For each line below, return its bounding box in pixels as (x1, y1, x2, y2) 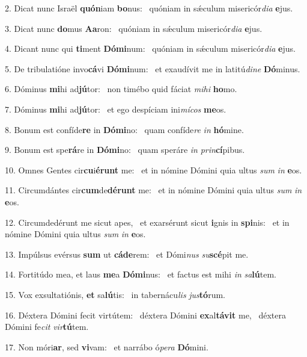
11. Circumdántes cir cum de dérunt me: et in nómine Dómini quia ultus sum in (5, 184, 302, 196)
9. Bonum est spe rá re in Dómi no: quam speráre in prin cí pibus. (5, 143, 245, 156)
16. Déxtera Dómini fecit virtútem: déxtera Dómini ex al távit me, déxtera (5, 308, 286, 321)
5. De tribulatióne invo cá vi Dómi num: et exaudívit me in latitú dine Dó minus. (5, 62, 300, 75)
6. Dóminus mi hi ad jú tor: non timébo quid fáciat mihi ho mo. (5, 82, 237, 95)
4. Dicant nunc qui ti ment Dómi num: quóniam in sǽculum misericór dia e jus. (5, 42, 296, 55)
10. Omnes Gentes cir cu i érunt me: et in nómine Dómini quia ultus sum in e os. (5, 163, 302, 176)
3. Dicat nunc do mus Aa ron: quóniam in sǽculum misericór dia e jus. (5, 22, 263, 34)
